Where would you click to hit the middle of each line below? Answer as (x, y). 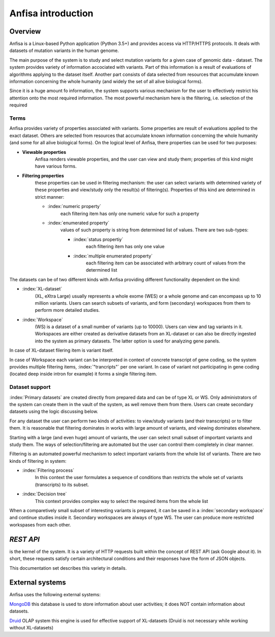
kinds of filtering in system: (38, 461)
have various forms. (56, 166)
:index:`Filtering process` (48, 470)
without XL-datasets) (31, 627)
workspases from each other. (40, 524)
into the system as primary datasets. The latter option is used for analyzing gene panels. (128, 341)
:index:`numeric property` (74, 206)
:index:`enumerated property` (78, 223)
